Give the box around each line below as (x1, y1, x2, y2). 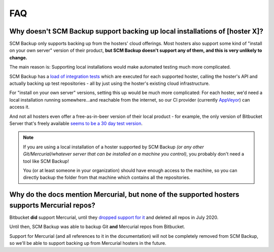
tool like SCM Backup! (23, 158, 70, 164)
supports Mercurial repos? (9, 201, 96, 209)
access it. (9, 104, 30, 110)
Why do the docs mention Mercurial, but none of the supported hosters (9, 191, 239, 199)
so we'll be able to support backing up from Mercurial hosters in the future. (9, 240, 166, 246)
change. (9, 54, 27, 60)
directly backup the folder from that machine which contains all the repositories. (23, 174, 190, 180)
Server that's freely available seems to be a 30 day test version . (9, 120, 143, 127)
